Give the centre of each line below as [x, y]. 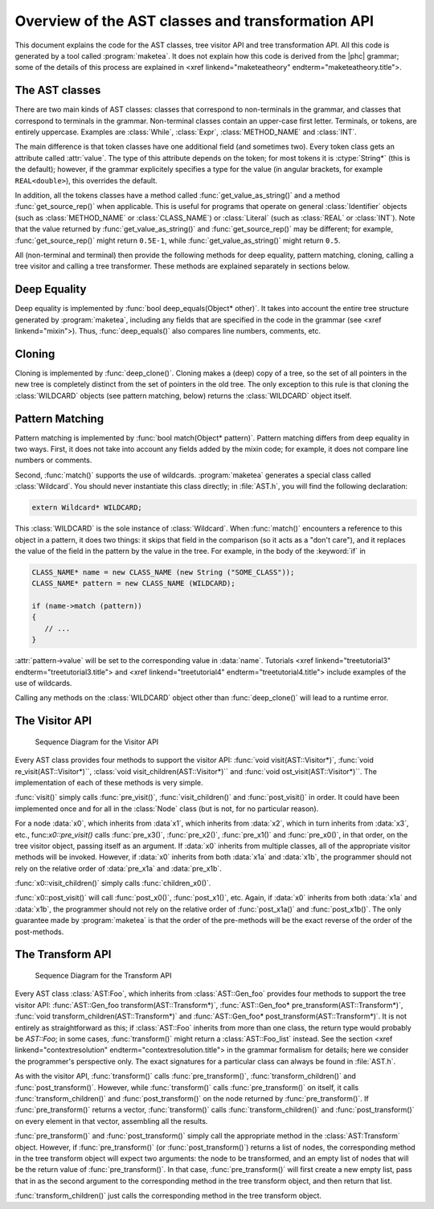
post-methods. [39, 932]
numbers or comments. [53, 460]
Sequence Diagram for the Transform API [103, 976]
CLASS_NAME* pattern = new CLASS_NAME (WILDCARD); [134, 584]
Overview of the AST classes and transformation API [194, 21]
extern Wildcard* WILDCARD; [87, 508]
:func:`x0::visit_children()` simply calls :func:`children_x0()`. [113, 883]
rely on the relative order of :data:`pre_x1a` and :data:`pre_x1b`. [119, 868]
